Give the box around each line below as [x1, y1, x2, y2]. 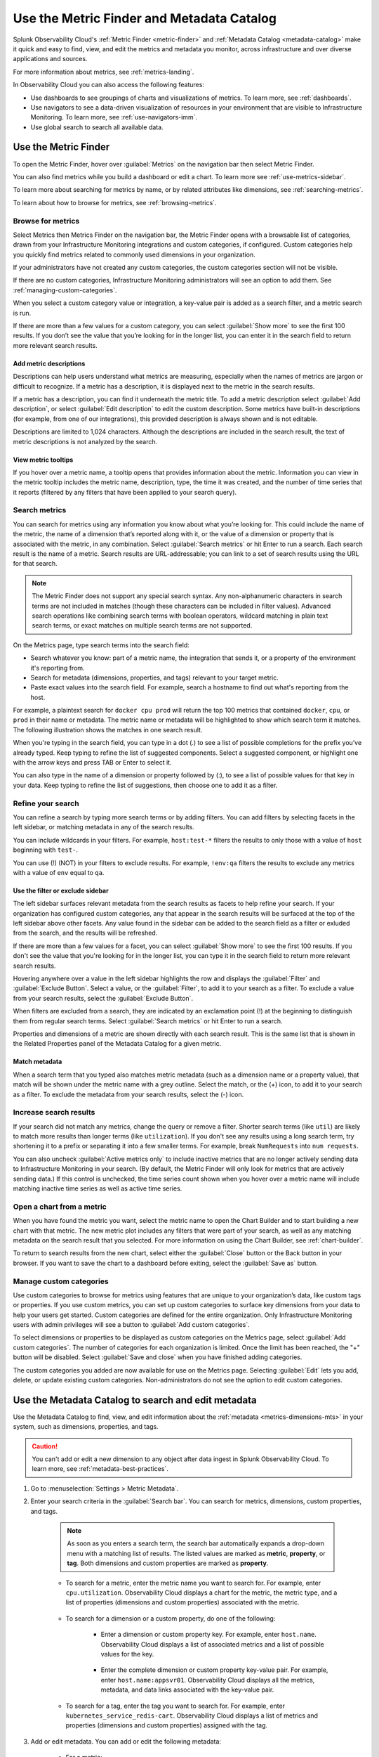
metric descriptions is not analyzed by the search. [13, 437, 158, 446]
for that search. [13, 559, 58, 568]
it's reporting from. [30, 663, 85, 672]
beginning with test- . [13, 845, 79, 854]
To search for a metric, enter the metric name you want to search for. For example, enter [65, 1578, 321, 1587]
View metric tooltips [13, 455, 74, 464]
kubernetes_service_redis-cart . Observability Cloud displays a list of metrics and [65, 1711, 319, 1720]
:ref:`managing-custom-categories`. [13, 285, 117, 294]
